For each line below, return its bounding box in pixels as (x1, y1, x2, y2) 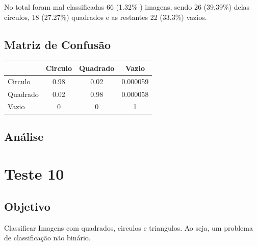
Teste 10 (4, 163, 64, 184)
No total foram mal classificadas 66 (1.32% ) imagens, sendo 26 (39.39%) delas (4, 2, 250, 12)
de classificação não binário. (4, 232, 91, 243)
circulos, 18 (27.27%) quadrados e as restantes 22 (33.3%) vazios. (4, 11, 207, 22)
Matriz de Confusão (4, 36, 111, 52)
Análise (4, 128, 44, 144)
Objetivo (4, 199, 50, 214)
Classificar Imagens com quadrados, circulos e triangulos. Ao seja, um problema (4, 222, 253, 233)
